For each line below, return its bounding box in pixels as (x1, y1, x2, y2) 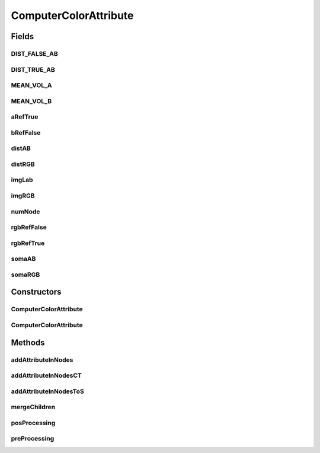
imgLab (11, 176, 33, 184)
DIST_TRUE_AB (11, 65, 56, 74)
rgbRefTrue (11, 239, 45, 247)
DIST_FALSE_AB (11, 49, 59, 58)
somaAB (11, 255, 36, 263)
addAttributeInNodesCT (11, 371, 82, 379)
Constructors (11, 287, 62, 297)
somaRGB (11, 270, 40, 279)
